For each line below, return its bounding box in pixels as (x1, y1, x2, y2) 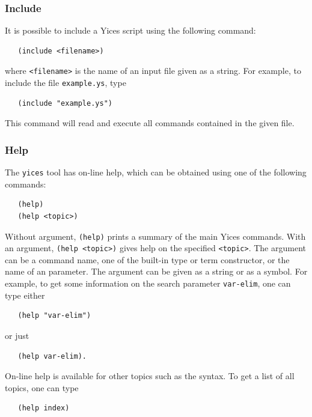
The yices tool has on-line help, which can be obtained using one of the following (5, 166, 307, 178)
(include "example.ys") (17, 99, 112, 108)
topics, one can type (5, 381, 79, 394)
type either (5, 288, 45, 301)
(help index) (17, 404, 70, 413)
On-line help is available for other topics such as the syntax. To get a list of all (5, 370, 295, 382)
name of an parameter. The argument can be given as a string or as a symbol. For (5, 265, 308, 278)
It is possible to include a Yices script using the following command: (5, 24, 256, 37)
